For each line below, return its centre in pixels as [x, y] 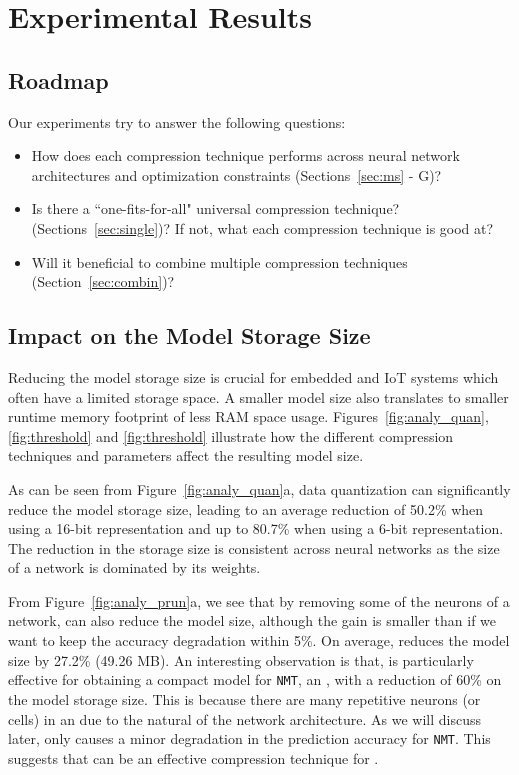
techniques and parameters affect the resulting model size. [186, 455]
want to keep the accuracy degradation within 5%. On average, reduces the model [259, 640]
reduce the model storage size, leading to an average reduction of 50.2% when [246, 508]
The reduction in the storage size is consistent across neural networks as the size [254, 547]
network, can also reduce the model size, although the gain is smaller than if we [252, 620]
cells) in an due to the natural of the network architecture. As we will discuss [245, 718]
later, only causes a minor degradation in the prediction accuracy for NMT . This [249, 738]
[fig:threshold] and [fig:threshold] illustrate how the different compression [231, 435]
